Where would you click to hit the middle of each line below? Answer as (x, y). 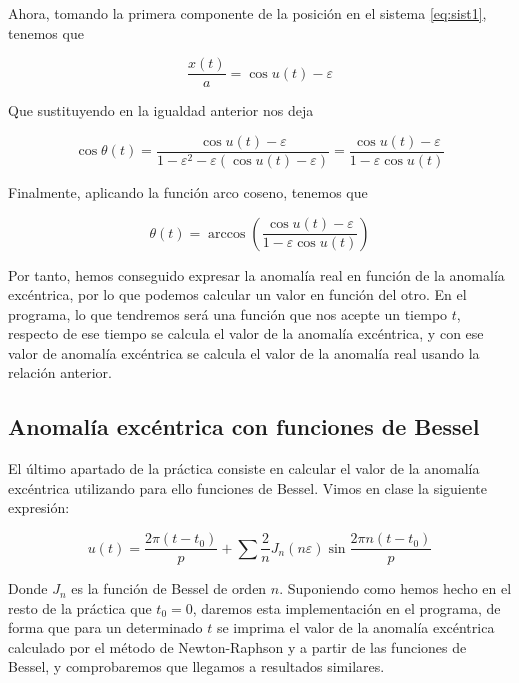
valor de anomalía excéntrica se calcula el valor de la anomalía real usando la (244, 352)
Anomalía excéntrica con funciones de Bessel (244, 426)
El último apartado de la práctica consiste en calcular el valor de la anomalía (244, 468)
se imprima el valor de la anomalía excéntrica (355, 627)
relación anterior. (60, 372)
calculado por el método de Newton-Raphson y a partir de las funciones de (237, 646)
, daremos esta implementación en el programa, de (346, 607)
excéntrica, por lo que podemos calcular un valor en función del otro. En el (237, 294)
